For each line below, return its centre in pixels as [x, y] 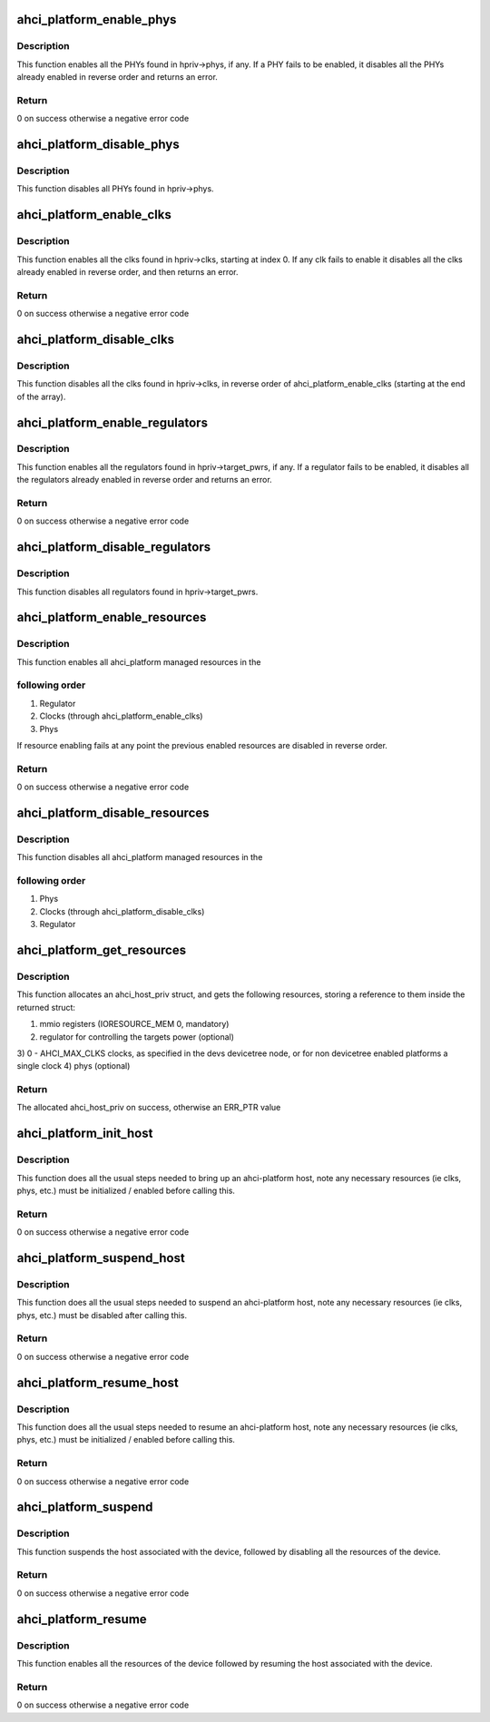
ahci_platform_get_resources [101, 950]
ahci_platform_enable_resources [112, 617]
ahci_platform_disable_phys [98, 145]
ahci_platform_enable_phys [97, 20]
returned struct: [46, 1007]
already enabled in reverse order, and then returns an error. [128, 272]
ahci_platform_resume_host [98, 1382]
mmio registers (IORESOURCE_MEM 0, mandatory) [134, 1024]
